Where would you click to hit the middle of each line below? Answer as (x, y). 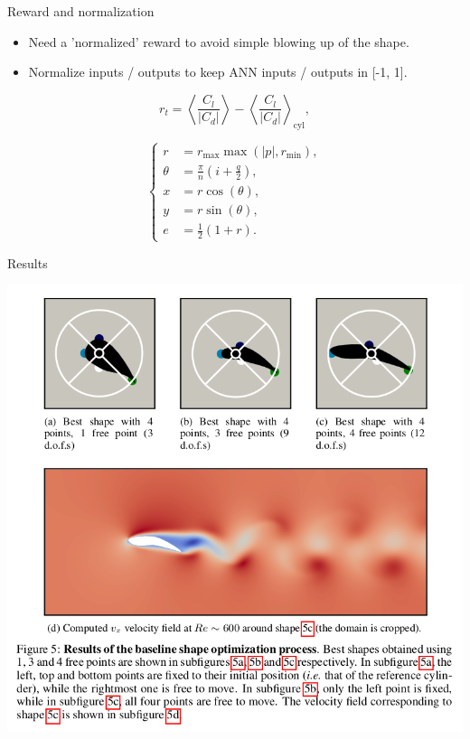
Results (28, 262)
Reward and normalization (81, 11)
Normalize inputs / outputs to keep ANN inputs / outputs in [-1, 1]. (218, 72)
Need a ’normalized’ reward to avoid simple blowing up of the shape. (219, 41)
